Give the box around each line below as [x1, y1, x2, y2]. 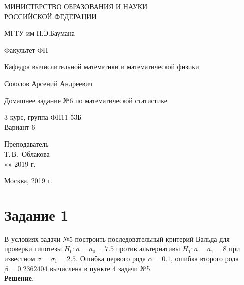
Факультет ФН [4, 44, 48, 55]
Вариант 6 [4, 121, 35, 132]
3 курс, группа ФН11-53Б [4, 112, 82, 122]
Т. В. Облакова [4, 148, 50, 159]
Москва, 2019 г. [4, 175, 52, 186]
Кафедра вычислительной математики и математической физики [4, 61, 199, 72]
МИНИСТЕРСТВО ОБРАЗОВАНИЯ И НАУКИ [4, 1, 148, 11]
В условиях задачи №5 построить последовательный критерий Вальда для [4, 233, 230, 244]
